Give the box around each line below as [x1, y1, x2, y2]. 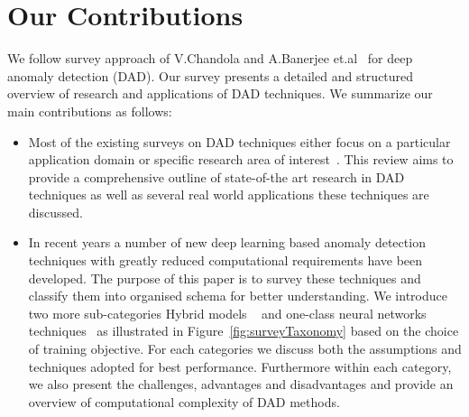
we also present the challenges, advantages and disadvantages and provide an [28, 375, 454, 394]
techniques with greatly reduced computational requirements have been [28, 251, 423, 270]
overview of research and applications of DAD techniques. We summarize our [7, 84, 433, 103]
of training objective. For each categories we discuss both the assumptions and [28, 339, 462, 358]
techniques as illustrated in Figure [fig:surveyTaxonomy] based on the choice [28, 321, 459, 340]
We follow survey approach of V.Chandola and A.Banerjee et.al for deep [7, 49, 413, 68]
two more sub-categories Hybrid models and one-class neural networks [28, 303, 427, 322]
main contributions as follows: [7, 101, 172, 120]
